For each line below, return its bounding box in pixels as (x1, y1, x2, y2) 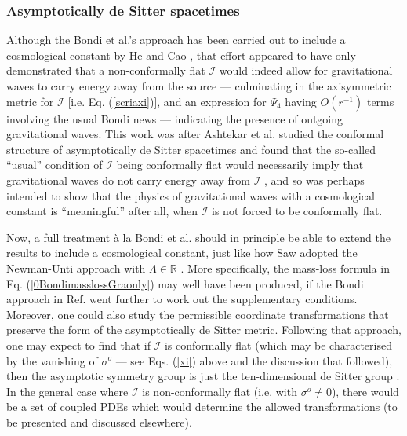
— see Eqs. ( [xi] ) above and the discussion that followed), (115, 352, 393, 368)
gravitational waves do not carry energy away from (6, 171, 250, 188)
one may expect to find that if (6, 336, 151, 353)
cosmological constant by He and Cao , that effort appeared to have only (6, 46, 356, 63)
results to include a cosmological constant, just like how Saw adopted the (6, 244, 358, 261)
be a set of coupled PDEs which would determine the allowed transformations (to (6, 398, 398, 415)
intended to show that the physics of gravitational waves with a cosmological (6, 187, 375, 203)
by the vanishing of (6, 352, 98, 368)
